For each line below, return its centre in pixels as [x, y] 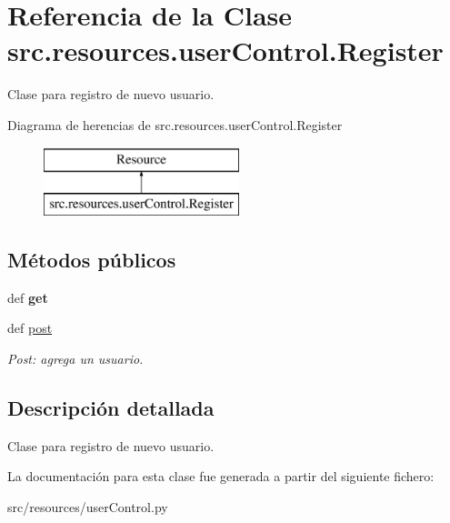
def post [30, 328]
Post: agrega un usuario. [75, 359]
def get [28, 297]
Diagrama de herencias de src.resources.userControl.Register [175, 124]
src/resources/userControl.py [88, 507]
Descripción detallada [111, 408]
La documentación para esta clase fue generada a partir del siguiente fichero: [221, 476]
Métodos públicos [92, 260]
